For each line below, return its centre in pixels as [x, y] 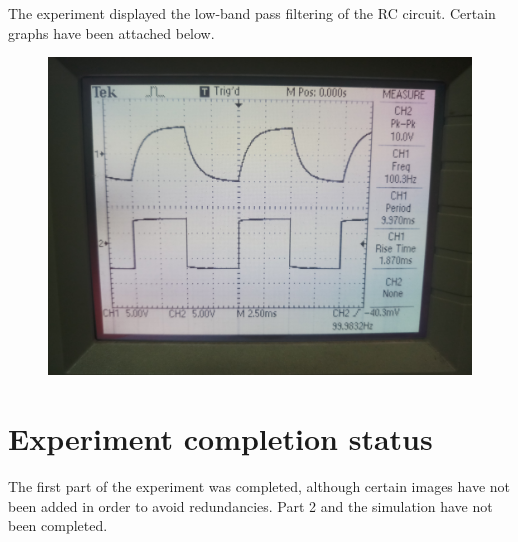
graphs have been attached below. [111, 32]
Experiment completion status [220, 437]
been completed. [58, 525]
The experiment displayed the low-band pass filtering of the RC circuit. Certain [252, 13]
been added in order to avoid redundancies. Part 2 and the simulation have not [250, 505]
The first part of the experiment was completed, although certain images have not [259, 485]
